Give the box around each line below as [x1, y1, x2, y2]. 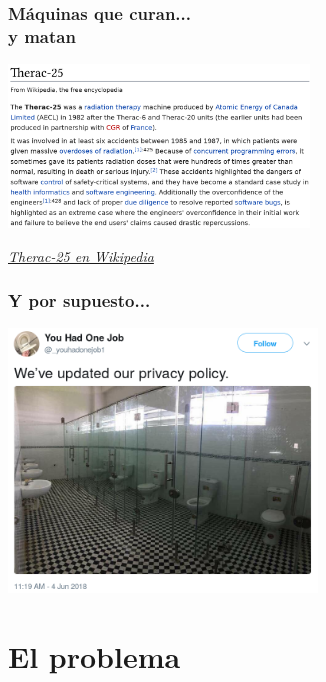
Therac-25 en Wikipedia [8, 245, 154, 266]
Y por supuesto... [8, 288, 151, 313]
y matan [8, 23, 76, 48]
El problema [8, 635, 181, 676]
